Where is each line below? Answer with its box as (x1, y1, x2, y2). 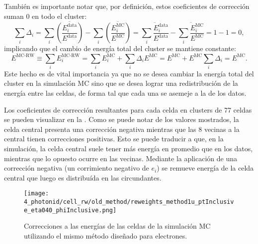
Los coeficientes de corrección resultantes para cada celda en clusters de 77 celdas (4, 104, 252, 115)
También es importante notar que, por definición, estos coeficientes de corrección (4, 1, 250, 11)
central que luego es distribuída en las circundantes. (4, 172, 162, 183)
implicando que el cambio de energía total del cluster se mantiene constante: (4, 43, 236, 54)
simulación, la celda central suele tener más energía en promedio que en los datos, (4, 143, 253, 153)
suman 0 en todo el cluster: (4, 10, 87, 21)
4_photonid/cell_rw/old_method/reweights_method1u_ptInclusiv (24, 198, 234, 206)
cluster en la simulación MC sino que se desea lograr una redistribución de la (4, 78, 238, 88)
